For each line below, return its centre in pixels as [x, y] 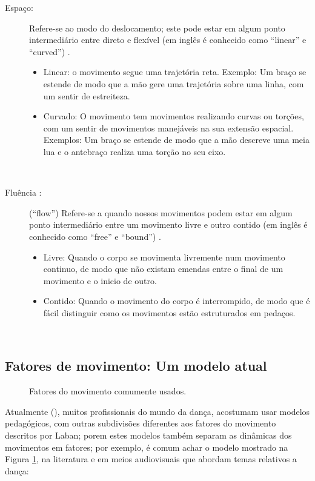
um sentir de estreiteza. [87, 95]
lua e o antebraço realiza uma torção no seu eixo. [134, 151]
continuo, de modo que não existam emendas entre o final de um [163, 269]
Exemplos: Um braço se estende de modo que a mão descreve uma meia [176, 140]
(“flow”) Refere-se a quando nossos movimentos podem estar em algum [161, 212]
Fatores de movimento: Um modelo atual [136, 366]
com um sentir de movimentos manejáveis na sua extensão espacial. [168, 128]
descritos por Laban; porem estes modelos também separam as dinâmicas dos [148, 435]
